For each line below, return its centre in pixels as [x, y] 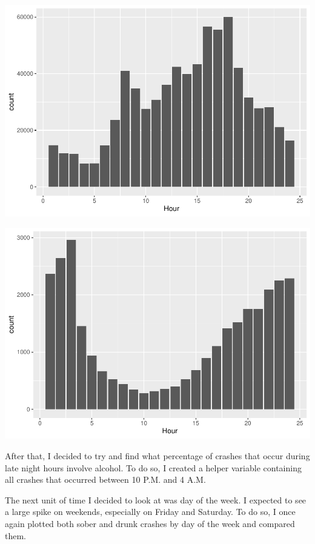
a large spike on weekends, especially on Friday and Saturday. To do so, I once [150, 512]
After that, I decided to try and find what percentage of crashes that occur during [157, 456]
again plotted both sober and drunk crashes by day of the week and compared [150, 523]
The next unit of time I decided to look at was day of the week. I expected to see [156, 499]
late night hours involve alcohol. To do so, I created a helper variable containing [153, 467]
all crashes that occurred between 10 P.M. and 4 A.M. [105, 479]
